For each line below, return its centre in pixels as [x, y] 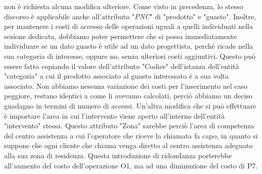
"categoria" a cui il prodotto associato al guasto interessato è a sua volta [117, 76]
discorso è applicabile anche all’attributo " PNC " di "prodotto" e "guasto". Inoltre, [130, 16]
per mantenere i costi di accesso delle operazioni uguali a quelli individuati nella [128, 26]
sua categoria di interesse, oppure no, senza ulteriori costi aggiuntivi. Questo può [130, 56]
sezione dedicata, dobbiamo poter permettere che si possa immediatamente [121, 36]
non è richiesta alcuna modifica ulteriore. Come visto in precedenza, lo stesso [124, 6]
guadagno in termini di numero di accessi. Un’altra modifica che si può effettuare [130, 105]
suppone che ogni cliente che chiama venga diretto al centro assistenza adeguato [128, 145]
